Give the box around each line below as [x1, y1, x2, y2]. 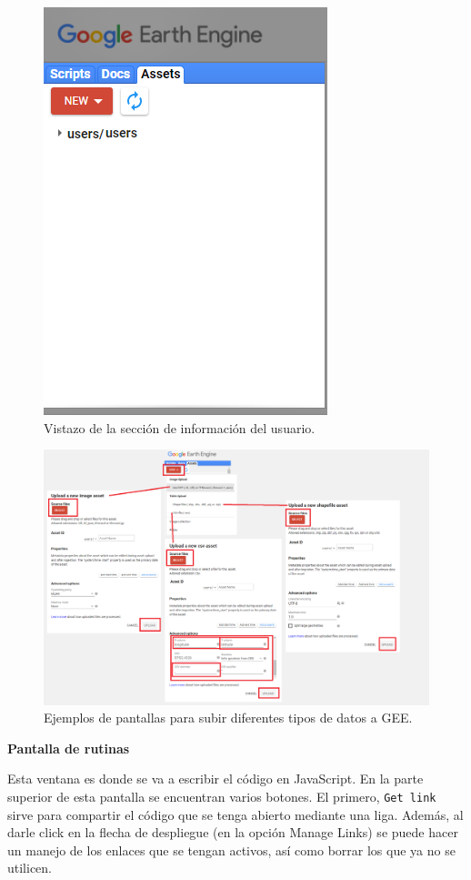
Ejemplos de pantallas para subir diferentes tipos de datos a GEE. [44, 708, 413, 727]
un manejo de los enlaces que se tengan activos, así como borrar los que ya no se [7, 840, 456, 859]
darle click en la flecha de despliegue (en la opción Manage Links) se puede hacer [7, 823, 458, 842]
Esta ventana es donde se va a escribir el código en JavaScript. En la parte [7, 769, 424, 788]
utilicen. [7, 858, 53, 877]
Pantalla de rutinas [7, 738, 130, 757]
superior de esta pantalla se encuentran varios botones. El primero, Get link [7, 786, 436, 805]
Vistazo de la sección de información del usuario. [44, 418, 316, 437]
